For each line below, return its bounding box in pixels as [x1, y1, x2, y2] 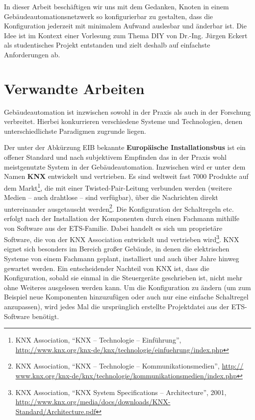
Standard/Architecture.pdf [15, 406, 96, 416]
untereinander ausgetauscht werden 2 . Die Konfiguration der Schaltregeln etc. [4, 202, 234, 214]
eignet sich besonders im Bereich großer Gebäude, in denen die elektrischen [4, 244, 229, 254]
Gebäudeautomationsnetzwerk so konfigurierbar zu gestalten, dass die [4, 11, 213, 21]
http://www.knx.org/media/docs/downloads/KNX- [15, 396, 171, 407]
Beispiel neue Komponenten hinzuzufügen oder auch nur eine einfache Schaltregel [4, 292, 249, 302]
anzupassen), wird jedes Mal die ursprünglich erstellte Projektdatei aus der [4, 301, 229, 311]
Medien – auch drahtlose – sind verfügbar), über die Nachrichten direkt [4, 192, 218, 202]
